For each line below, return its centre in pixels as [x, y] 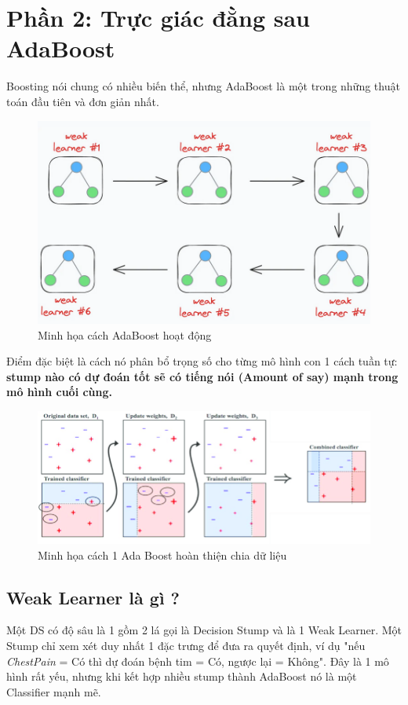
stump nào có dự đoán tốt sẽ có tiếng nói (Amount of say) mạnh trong [202, 376]
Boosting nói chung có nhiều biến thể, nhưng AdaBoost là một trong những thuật [203, 86]
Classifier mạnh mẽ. [54, 691]
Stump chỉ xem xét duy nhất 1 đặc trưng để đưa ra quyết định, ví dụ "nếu [186, 646]
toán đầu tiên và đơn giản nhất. [83, 101]
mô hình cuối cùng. [60, 392]
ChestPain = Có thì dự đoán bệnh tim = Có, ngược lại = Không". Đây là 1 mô [198, 661]
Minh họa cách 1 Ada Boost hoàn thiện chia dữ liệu [162, 554]
